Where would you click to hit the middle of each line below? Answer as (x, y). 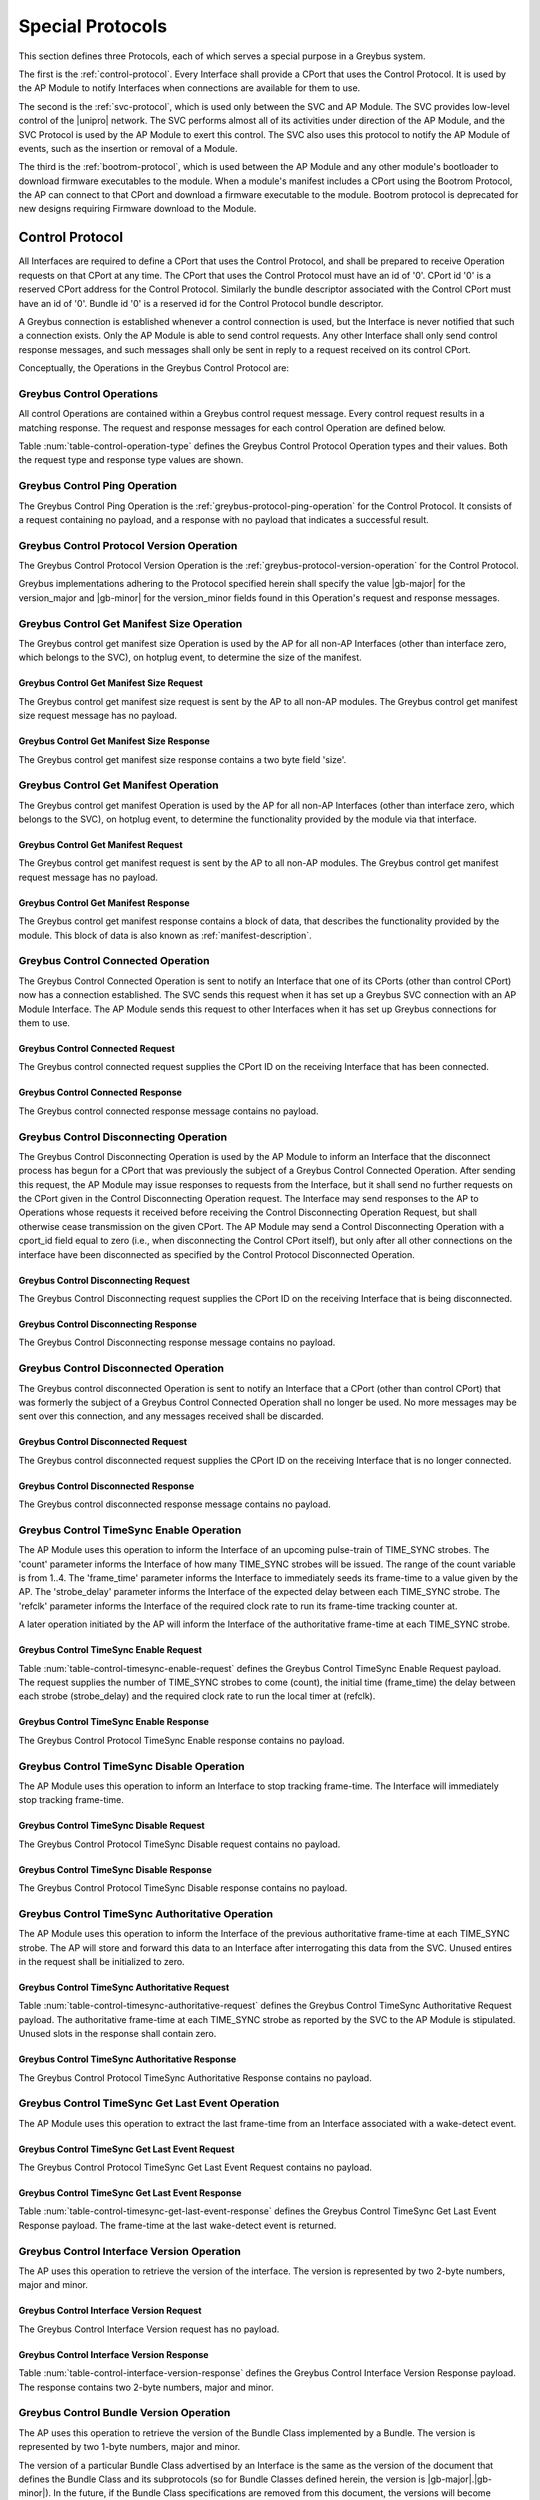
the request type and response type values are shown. (131, 460)
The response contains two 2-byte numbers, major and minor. (146, 2387)
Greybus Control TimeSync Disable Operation (131, 1766)
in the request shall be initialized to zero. (101, 1961)
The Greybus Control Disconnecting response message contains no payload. (177, 1342)
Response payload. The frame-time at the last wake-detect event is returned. (177, 2225)
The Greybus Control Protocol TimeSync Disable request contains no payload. (179, 1844)
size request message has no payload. (98, 716)
